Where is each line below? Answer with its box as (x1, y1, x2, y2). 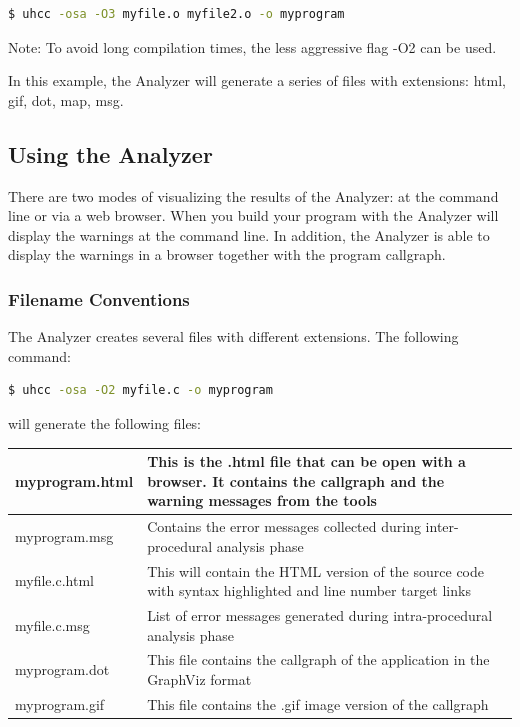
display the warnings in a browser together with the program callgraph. (8, 244, 446, 265)
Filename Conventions (8, 286, 190, 311)
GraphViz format (147, 668, 252, 689)
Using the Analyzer (8, 138, 213, 169)
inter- (425, 516, 459, 537)
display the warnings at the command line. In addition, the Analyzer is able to (8, 224, 490, 245)
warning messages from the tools (147, 490, 377, 511)
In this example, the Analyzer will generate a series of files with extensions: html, (8, 70, 506, 91)
